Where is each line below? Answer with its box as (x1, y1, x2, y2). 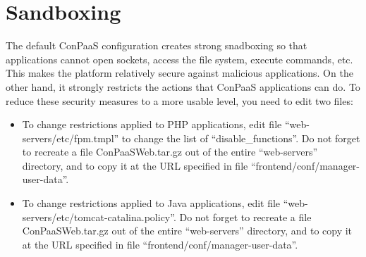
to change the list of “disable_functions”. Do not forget (121, 130, 360, 145)
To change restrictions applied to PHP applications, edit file (22, 117, 282, 132)
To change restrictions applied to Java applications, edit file (22, 196, 281, 211)
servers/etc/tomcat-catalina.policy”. (22, 209, 176, 224)
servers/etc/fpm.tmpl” (22, 130, 119, 145)
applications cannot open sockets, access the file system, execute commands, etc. (6, 51, 353, 66)
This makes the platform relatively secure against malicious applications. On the (6, 65, 353, 80)
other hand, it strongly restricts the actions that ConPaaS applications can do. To (6, 79, 360, 94)
